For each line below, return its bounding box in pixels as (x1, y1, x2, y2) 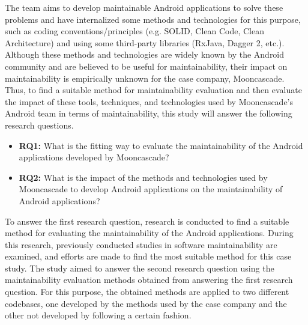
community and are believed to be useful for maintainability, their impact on (5, 59, 288, 72)
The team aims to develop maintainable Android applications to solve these (5, 1, 283, 13)
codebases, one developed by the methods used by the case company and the (5, 297, 287, 309)
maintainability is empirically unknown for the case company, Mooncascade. (5, 71, 285, 84)
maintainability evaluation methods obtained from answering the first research (5, 273, 293, 286)
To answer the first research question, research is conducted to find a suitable (5, 214, 289, 227)
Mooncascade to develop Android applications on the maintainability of (19, 183, 283, 195)
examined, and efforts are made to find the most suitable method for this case (5, 250, 292, 263)
